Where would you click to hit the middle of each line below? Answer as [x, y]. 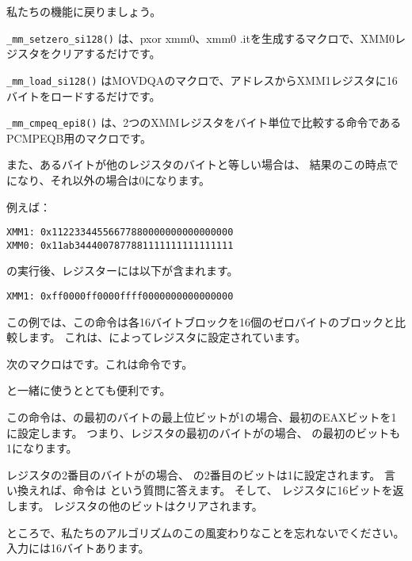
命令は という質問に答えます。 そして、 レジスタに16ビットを [233, 490]
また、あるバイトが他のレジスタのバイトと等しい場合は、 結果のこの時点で [202, 164]
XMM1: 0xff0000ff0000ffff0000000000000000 [120, 297]
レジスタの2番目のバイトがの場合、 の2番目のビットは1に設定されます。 [194, 474]
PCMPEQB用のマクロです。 [79, 137]
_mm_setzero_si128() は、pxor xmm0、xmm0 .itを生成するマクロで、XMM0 [201, 38]
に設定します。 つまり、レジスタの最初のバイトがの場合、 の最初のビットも [204, 432]
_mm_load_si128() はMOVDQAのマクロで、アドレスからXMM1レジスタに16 [202, 80]
